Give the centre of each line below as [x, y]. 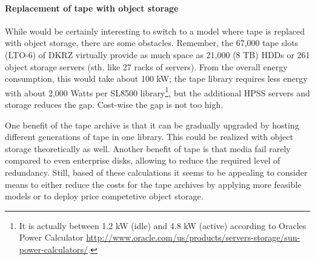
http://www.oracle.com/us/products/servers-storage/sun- [193, 237]
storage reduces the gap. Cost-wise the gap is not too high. [114, 105]
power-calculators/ [54, 249]
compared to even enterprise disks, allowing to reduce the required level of [143, 160]
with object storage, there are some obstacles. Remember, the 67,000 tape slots [152, 43]
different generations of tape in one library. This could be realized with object [149, 137]
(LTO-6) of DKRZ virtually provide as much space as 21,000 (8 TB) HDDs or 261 [157, 54]
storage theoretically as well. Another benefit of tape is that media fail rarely [148, 148]
